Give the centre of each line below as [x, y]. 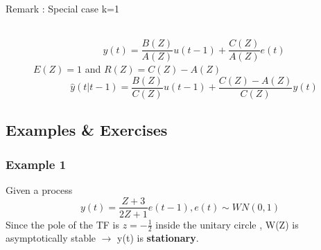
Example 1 [36, 164]
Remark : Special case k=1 [63, 8]
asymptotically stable [51, 238]
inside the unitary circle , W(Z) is [227, 224]
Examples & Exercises [87, 130]
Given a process [39, 189]
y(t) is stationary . [158, 238]
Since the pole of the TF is [62, 224]
